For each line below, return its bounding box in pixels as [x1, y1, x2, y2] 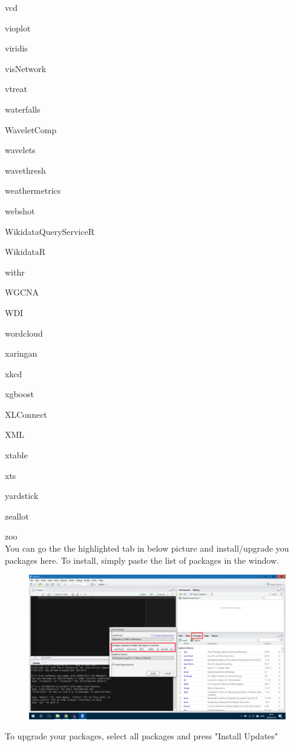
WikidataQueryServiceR [5, 225, 95, 237]
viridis [5, 42, 28, 54]
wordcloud [5, 326, 43, 339]
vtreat [5, 82, 27, 95]
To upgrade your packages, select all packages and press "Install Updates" [5, 730, 278, 742]
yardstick [5, 489, 39, 502]
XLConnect [5, 408, 47, 420]
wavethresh [5, 163, 46, 176]
